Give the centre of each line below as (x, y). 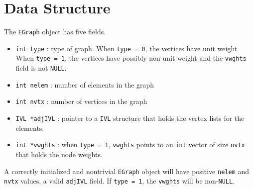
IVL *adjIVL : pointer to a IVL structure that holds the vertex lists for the (130, 118)
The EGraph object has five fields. (55, 32)
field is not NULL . (41, 68)
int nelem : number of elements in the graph (85, 84)
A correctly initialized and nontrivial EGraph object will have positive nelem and (126, 171)
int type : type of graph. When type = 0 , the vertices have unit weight (126, 48)
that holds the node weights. (59, 154)
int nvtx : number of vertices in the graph (81, 101)
